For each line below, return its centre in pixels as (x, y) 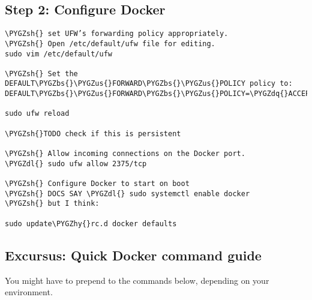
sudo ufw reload (37, 114)
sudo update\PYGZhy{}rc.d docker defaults (91, 223)
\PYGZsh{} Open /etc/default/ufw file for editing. (110, 43)
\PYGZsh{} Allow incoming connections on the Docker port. (125, 154)
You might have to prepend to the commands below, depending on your (137, 280)
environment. (29, 292)
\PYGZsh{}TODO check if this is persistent (93, 133)
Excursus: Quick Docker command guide (133, 255)
